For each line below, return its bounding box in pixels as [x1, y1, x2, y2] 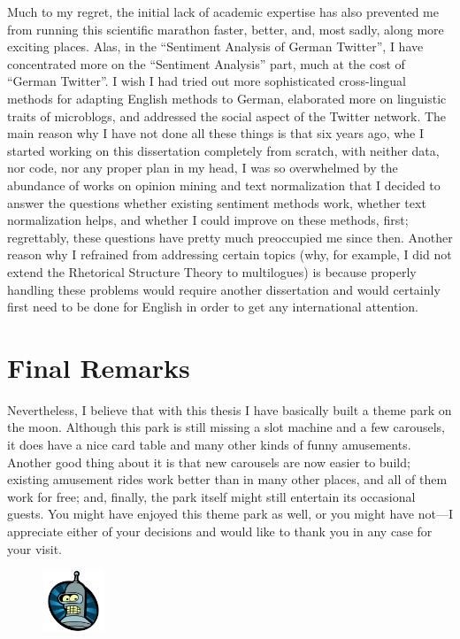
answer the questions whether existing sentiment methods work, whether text [7, 193, 426, 212]
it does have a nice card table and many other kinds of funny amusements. [7, 435, 411, 453]
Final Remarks [7, 349, 190, 385]
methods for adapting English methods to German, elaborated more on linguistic [7, 89, 447, 107]
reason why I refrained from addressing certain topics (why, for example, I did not [7, 245, 452, 264]
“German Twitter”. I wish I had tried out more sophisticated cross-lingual [7, 72, 406, 90]
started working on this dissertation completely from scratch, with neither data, [7, 141, 440, 159]
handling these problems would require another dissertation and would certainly [7, 280, 441, 298]
